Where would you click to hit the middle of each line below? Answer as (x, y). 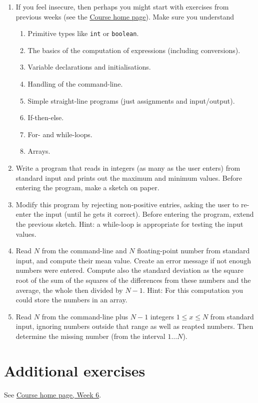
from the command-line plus (85, 316)
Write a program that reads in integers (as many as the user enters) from (128, 168)
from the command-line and (84, 251)
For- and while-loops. (60, 134)
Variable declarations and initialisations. (89, 67)
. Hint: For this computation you (193, 290)
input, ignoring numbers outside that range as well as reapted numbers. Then (134, 326)
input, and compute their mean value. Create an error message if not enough (133, 260)
